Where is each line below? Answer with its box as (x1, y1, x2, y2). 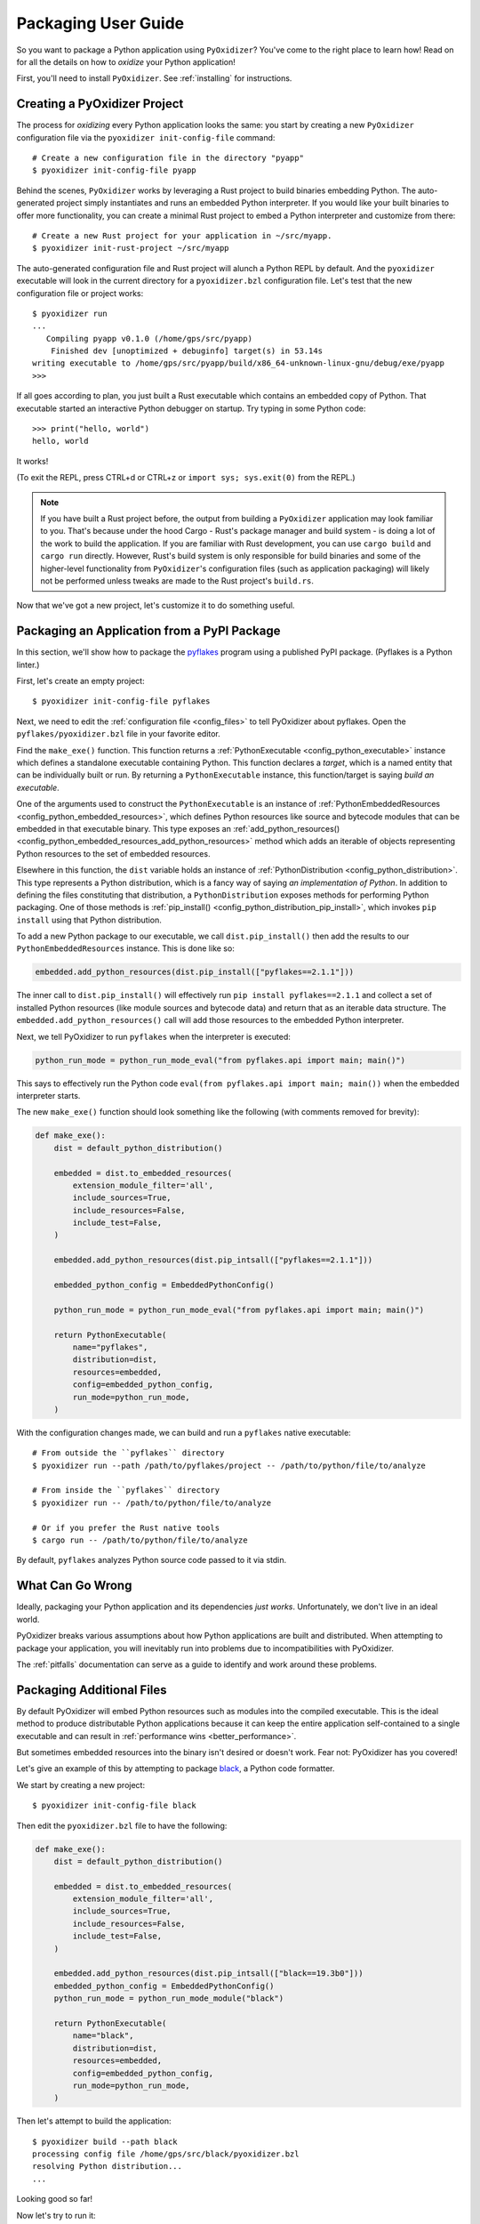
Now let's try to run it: (16, 2210, 97, 2220)
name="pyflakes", (72, 1342, 148, 1352)
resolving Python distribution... (32, 2162, 182, 2172)
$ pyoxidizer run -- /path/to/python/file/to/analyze (32, 1497, 271, 1508)
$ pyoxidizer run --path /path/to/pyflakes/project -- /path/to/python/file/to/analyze (32, 1460, 427, 1471)
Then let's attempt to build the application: (16, 2115, 172, 2126)
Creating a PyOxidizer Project (16, 96, 184, 111)
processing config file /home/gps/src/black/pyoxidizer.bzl (32, 2149, 300, 2159)
